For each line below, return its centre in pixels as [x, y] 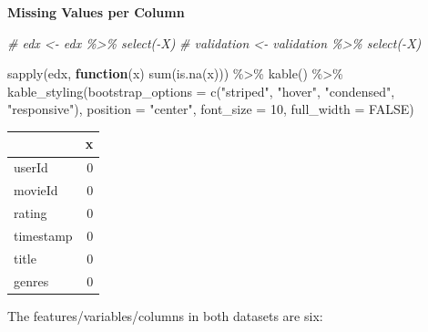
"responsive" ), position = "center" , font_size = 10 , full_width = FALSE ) [211, 109]
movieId [36, 190]
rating [31, 213]
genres [31, 280]
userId [31, 167]
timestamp [43, 235]
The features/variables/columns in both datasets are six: [165, 315]
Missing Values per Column [96, 12]
